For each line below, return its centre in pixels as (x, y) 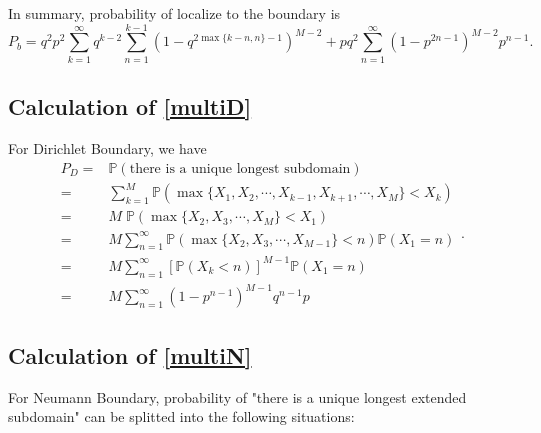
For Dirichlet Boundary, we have (107, 147)
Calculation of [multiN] (130, 354)
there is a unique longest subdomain (240, 168)
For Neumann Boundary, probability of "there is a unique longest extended (237, 396)
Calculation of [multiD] (130, 106)
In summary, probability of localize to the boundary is (174, 13)
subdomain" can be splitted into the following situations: (181, 416)
